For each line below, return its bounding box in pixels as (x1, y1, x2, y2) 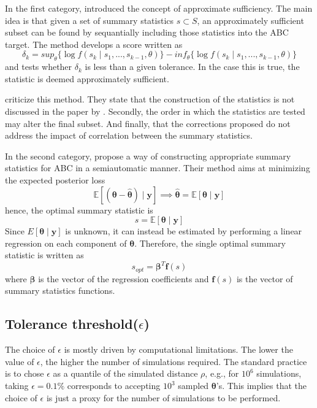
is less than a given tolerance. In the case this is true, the (85, 60, 300, 73)
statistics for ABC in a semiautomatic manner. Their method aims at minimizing (5, 161, 310, 174)
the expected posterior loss (5, 173, 105, 186)
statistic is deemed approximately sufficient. (5, 72, 169, 85)
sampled (178, 379, 209, 392)
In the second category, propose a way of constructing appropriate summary (5, 149, 291, 162)
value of (5, 355, 34, 368)
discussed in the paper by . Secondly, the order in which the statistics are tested (5, 104, 305, 117)
